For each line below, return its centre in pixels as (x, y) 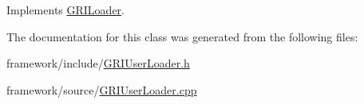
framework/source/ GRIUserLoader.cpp (102, 89)
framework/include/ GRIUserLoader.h (98, 63)
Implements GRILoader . (66, 10)
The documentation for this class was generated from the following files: (182, 36)
